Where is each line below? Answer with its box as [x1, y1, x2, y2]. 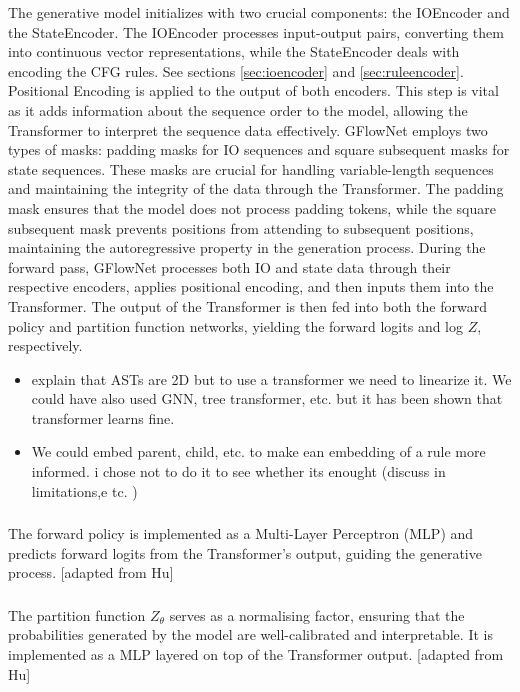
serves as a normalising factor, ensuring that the [169, 604, 465, 625]
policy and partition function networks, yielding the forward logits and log [8, 315, 463, 336]
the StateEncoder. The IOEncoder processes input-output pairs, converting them [8, 21, 504, 42]
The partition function [8, 604, 146, 625]
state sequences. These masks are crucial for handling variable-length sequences [8, 158, 494, 179]
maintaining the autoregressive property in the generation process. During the [8, 237, 486, 258]
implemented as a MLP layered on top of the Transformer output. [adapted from [8, 644, 504, 665]
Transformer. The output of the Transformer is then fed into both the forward [8, 295, 487, 316]
